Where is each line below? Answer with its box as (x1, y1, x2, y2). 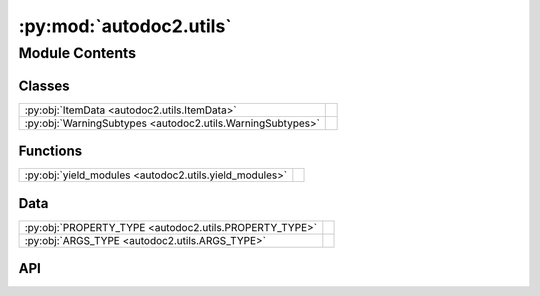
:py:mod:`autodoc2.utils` (18, 15, 232, 37)
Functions (18, 143, 83, 160)
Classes (18, 77, 70, 94)
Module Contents (18, 44, 137, 62)
